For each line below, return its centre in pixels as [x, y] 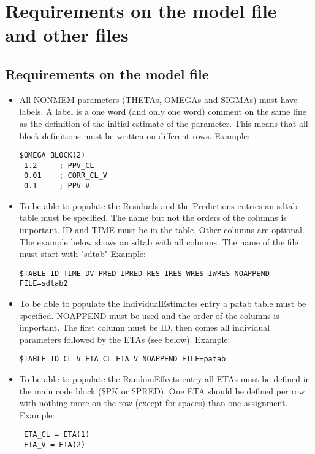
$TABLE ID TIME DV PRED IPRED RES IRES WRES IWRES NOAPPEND [144, 273]
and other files [67, 35]
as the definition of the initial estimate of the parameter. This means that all [164, 123]
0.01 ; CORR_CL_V [65, 176]
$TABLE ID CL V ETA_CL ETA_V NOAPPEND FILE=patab [123, 359]
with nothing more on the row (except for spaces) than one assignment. [154, 403]
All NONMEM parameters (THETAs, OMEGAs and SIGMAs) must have [158, 99]
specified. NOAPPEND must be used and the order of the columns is [149, 315]
